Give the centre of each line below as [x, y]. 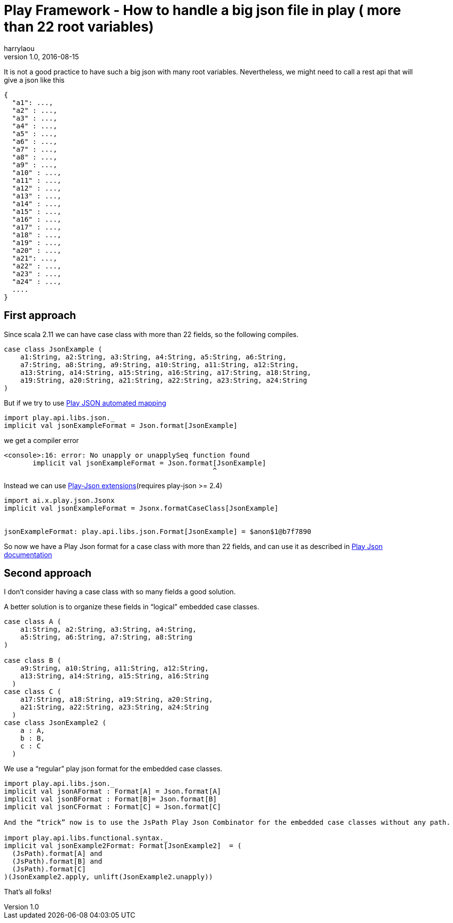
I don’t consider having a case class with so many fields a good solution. [120, 592]
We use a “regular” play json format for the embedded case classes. [113, 769]
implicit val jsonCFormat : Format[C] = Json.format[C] [113, 807]
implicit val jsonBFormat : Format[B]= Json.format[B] [111, 799]
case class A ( [33, 622]
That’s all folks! [28, 892]
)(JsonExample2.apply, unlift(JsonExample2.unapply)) [108, 877]
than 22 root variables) [79, 27]
